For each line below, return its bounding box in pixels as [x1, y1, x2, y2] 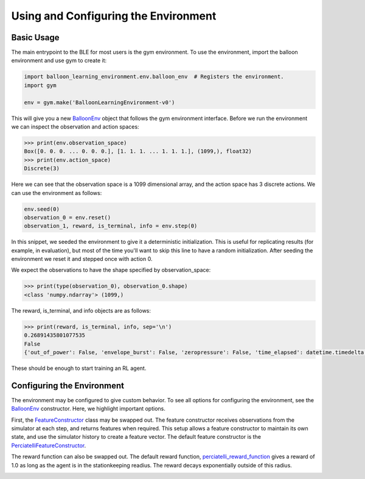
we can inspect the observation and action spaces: [11, 122, 139, 130]
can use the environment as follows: [11, 189, 102, 196]
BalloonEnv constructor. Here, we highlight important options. [11, 405, 165, 413]
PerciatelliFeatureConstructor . [11, 442, 86, 449]
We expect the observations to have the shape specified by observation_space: [11, 266, 211, 274]
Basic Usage [11, 32, 60, 43]
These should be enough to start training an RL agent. [11, 364, 147, 372]
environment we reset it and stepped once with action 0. [11, 255, 153, 263]
